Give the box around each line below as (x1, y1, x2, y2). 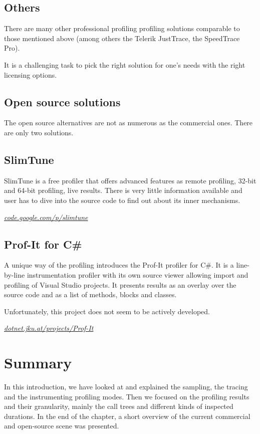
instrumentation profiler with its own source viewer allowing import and (27, 269, 248, 280)
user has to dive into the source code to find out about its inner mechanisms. (4, 194, 240, 205)
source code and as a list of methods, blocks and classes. (4, 289, 177, 300)
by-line (4, 269, 25, 280)
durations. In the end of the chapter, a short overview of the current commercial (4, 410, 250, 421)
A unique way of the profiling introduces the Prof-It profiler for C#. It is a (4, 260, 234, 270)
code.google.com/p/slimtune (4, 211, 88, 222)
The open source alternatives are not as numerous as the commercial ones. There (4, 117, 253, 128)
